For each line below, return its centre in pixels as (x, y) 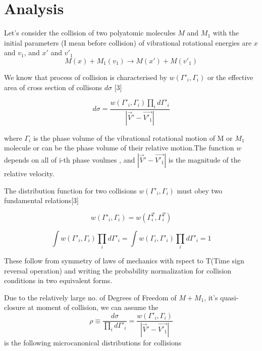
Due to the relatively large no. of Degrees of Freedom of (90, 297)
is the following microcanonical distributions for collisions (93, 342)
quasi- (229, 297)
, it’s (211, 297)
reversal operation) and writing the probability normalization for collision (118, 270)
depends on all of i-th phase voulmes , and (70, 159)
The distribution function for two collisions (70, 190)
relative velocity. (29, 173)
